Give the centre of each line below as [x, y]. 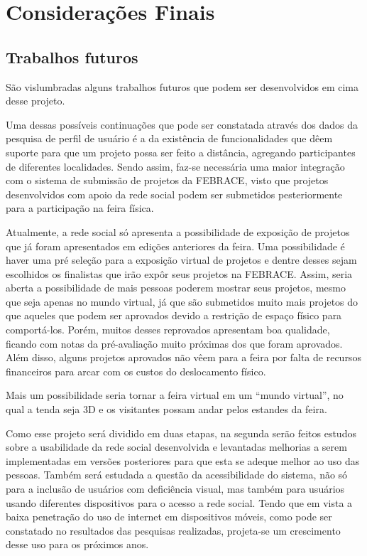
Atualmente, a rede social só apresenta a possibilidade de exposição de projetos [178, 231]
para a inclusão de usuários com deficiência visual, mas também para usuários [175, 489]
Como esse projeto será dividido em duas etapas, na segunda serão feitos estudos [181, 433]
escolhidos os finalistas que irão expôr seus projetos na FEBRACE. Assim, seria [179, 273]
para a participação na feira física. [80, 208]
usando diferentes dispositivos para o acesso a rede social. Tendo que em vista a [179, 502]
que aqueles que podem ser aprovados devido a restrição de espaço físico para [174, 315]
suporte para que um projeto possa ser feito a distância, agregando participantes [181, 152]
